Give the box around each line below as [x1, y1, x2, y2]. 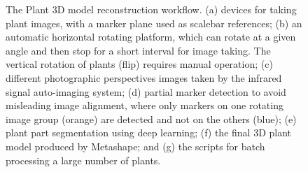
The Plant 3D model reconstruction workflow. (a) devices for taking [6, 2, 297, 16]
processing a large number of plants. [6, 152, 161, 167]
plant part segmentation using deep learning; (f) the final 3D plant [6, 125, 292, 140]
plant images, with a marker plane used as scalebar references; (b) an [6, 15, 302, 30]
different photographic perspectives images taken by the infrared [6, 70, 282, 85]
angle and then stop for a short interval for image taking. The [6, 43, 271, 57]
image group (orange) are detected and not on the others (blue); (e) [6, 111, 297, 126]
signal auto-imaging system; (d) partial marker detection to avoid [6, 84, 286, 99]
